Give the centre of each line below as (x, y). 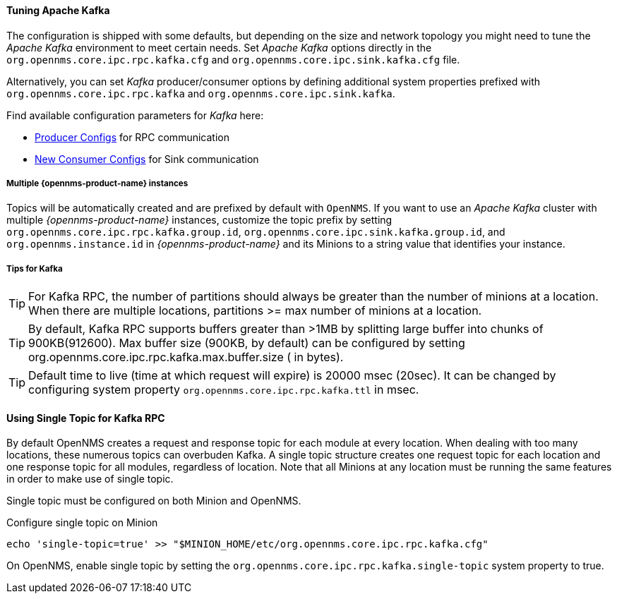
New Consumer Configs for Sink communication (147, 159)
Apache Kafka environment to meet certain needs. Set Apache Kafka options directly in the (219, 47)
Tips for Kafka (35, 268)
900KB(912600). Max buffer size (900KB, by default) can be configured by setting (247, 343)
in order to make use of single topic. (90, 479)
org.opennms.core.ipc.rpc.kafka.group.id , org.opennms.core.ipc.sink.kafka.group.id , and (256, 232)
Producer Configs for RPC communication (132, 137)
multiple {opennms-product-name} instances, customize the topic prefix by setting (199, 220)
